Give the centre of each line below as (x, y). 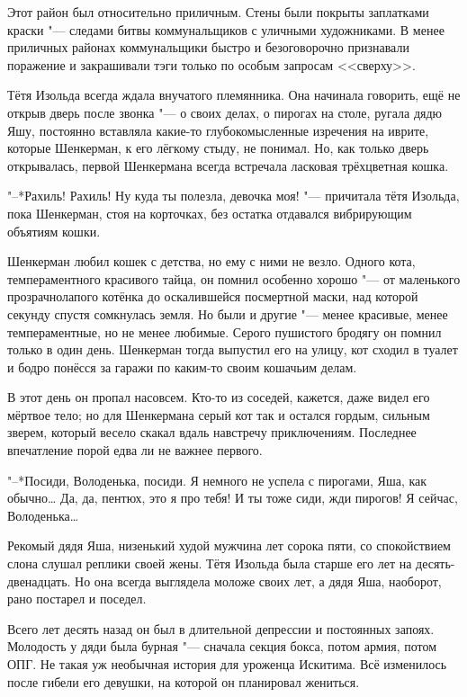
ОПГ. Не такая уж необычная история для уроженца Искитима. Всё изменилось (227, 664)
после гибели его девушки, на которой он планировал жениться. (184, 681)
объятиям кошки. (54, 231)
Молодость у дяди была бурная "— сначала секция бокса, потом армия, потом (222, 646)
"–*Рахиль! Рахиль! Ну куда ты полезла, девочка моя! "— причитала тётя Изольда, (233, 196)
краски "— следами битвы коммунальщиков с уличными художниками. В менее (226, 29)
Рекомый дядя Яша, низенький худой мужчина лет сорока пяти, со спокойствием (229, 545)
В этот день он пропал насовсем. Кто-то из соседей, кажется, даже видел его (219, 397)
